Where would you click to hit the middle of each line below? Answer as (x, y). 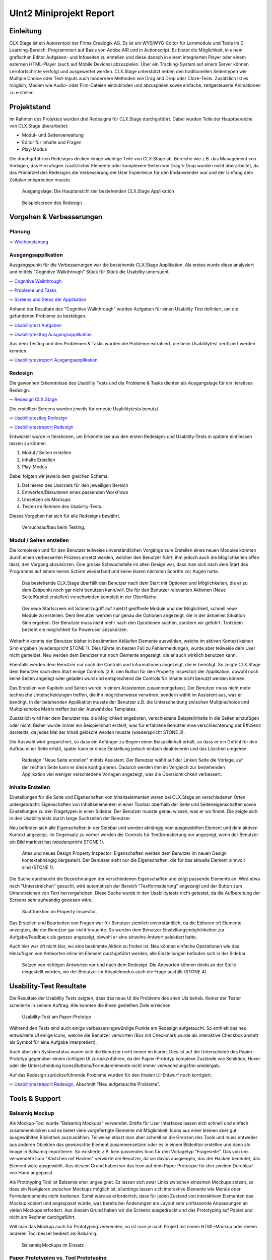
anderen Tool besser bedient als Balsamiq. (53, 1234)
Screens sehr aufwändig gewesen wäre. (51, 900)
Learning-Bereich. (28, 50)
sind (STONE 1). (38, 867)
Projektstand (30, 107)
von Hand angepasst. (31, 1173)
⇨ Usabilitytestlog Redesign (38, 418)
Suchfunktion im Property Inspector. (59, 911)
